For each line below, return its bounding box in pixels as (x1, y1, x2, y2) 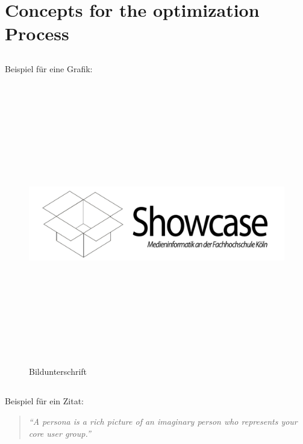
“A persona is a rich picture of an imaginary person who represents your (28, 415, 298, 428)
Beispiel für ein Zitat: (5, 395, 84, 407)
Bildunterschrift (29, 365, 87, 378)
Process (5, 21, 69, 46)
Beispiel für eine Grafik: (5, 62, 93, 75)
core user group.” (28, 427, 91, 439)
